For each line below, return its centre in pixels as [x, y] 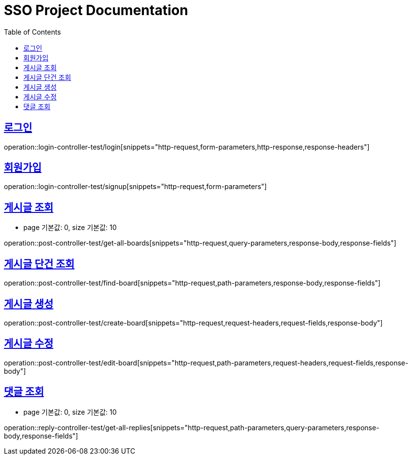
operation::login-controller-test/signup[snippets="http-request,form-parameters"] [135, 187]
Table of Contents [33, 32]
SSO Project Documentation [96, 10]
